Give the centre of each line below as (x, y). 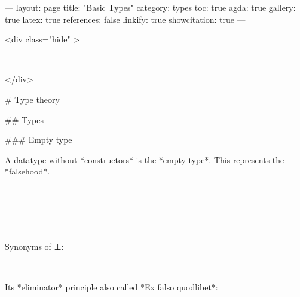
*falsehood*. (27, 171)
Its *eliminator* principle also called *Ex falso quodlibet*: (111, 287)
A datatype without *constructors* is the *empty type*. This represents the (145, 159)
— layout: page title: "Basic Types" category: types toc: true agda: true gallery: (150, 7)
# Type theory (32, 99)
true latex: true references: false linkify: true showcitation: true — (125, 19)
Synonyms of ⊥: (34, 247)
